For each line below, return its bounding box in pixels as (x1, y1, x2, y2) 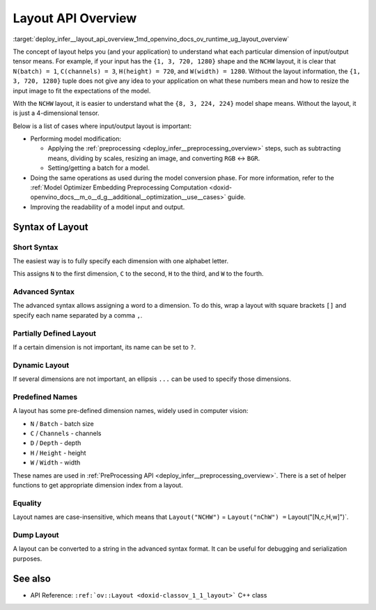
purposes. (13, 554, 42, 563)
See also (13, 572, 52, 584)
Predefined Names (13, 392, 78, 402)
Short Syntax (13, 242, 58, 252)
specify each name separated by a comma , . (13, 311, 143, 320)
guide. (227, 193, 246, 201)
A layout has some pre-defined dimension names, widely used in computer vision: (13, 407, 249, 415)
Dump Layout (13, 530, 59, 540)
